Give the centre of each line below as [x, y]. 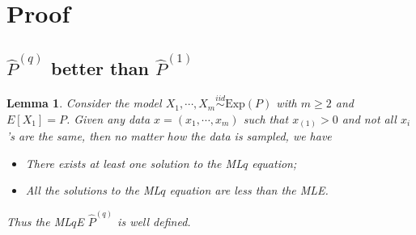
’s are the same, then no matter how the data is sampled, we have [169, 136]
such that [266, 118]
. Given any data [108, 118]
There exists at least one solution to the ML [134, 163]
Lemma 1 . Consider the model [84, 103]
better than [100, 68]
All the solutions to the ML [93, 190]
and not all [369, 118]
